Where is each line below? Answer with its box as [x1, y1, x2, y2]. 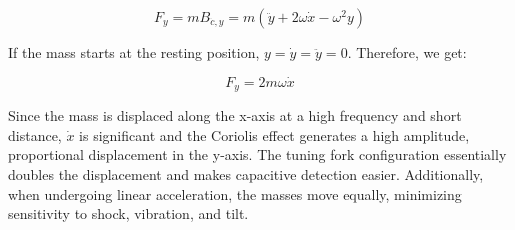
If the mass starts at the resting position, [8, 42, 260, 62]
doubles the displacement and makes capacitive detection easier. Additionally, [8, 164, 484, 185]
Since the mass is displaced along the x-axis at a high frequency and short [8, 105, 462, 126]
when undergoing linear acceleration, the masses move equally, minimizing [8, 183, 462, 204]
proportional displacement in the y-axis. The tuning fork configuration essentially [8, 144, 507, 165]
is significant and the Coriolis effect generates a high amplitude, [79, 124, 470, 145]
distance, [8, 124, 62, 145]
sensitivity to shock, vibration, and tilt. [8, 203, 249, 224]
